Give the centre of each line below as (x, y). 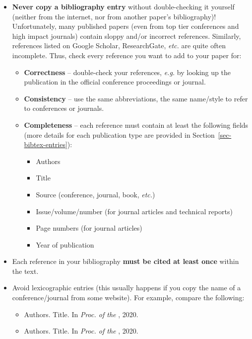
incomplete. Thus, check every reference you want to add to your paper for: (127, 55)
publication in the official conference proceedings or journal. (115, 82)
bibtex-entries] (46, 144)
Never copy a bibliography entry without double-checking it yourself (123, 6)
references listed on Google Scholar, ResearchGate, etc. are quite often (119, 45)
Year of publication (65, 244)
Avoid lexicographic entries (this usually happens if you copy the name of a (126, 288)
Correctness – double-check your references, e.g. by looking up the (127, 72)
